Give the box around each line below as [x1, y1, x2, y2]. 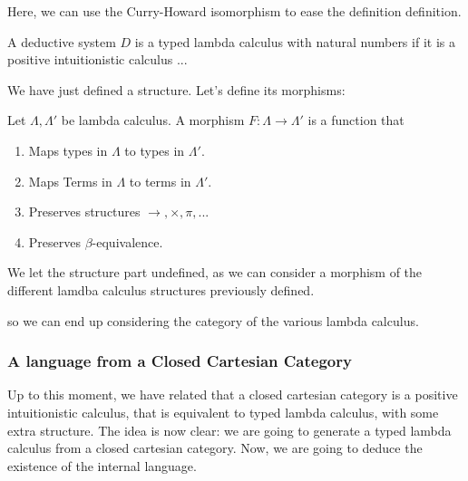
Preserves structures [28, 202, 141, 221]
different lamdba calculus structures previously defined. [7, 280, 315, 299]
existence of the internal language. [7, 456, 197, 475]
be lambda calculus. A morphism [61, 111, 245, 130]
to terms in [129, 171, 191, 190]
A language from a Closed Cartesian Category [7, 350, 352, 372]
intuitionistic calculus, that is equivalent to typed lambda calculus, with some [7, 402, 439, 421]
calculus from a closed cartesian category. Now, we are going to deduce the [7, 438, 423, 457]
